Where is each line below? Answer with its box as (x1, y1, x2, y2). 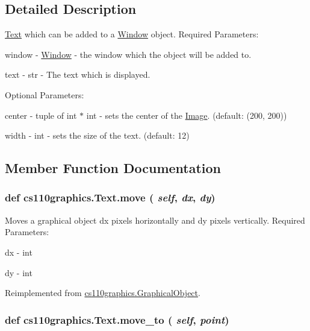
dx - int (5, 245, 33, 258)
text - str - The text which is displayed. (5, 68, 150, 81)
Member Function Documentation (5, 159, 222, 177)
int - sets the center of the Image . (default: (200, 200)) (86, 109, 287, 121)
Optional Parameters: (5, 88, 84, 101)
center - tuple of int (5, 109, 77, 121)
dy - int (5, 266, 33, 279)
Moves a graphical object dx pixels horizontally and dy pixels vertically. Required (5, 213, 305, 226)
